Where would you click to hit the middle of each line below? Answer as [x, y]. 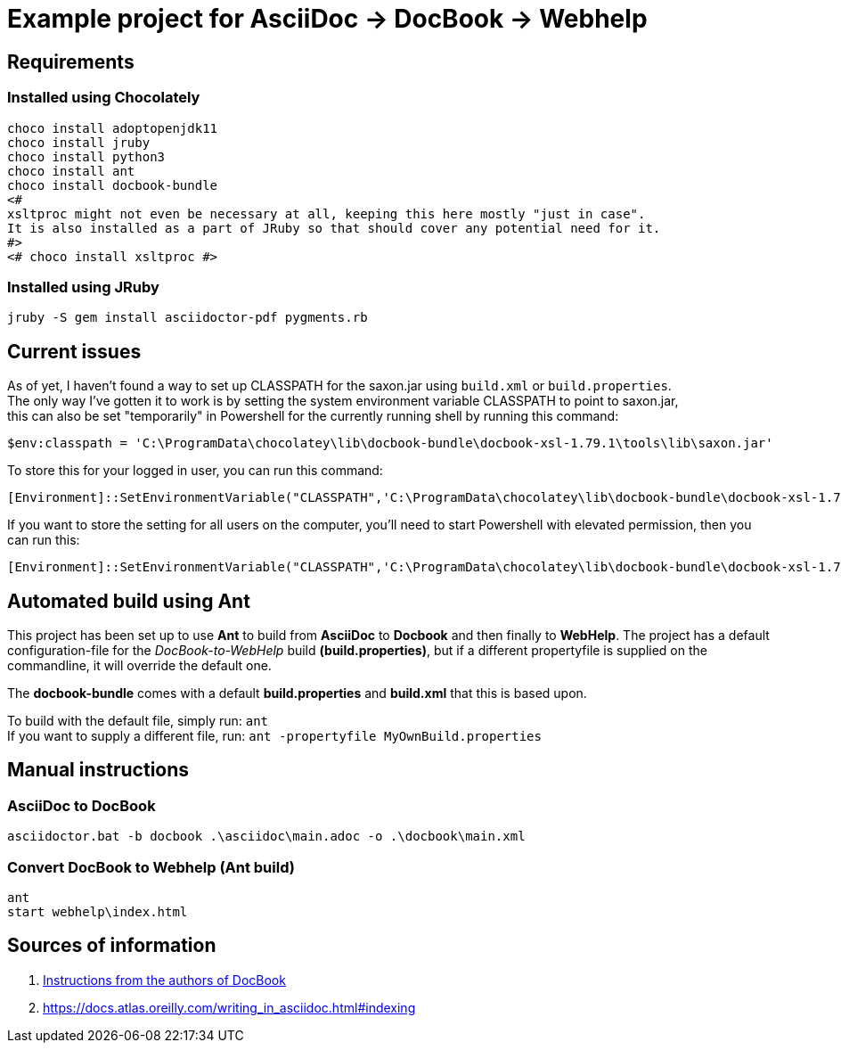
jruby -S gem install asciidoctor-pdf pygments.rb [188, 318]
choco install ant [71, 171]
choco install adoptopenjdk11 [113, 128]
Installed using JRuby [83, 287]
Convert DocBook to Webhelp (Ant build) [151, 867]
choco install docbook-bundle [113, 185]
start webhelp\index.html [98, 911]
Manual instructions [98, 770]
